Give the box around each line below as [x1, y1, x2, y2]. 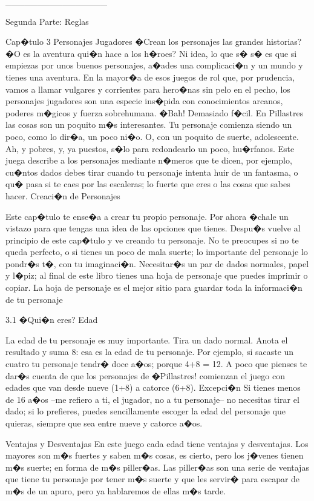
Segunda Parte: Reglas [5, 15, 89, 27]
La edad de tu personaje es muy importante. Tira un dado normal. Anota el [5, 333, 288, 346]
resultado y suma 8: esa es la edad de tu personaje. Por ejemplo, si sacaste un [5, 345, 294, 358]
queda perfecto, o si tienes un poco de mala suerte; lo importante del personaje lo [5, 245, 308, 258]
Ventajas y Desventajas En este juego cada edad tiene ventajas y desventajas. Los [5, 437, 309, 450]
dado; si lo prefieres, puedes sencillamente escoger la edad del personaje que [5, 405, 286, 417]
